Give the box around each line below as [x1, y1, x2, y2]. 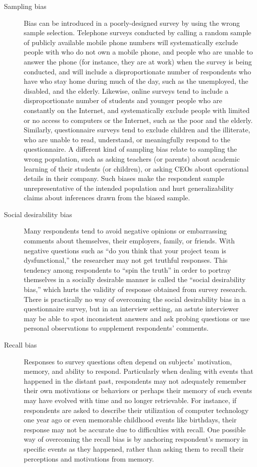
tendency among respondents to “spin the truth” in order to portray [24, 264, 231, 275]
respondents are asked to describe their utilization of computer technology [24, 405, 249, 415]
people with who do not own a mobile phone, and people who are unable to [24, 47, 253, 57]
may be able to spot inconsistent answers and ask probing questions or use [24, 313, 250, 323]
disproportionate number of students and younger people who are [24, 95, 222, 106]
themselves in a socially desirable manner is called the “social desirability [24, 274, 246, 285]
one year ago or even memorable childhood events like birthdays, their [24, 414, 237, 425]
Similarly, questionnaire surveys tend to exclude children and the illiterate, [24, 124, 251, 135]
